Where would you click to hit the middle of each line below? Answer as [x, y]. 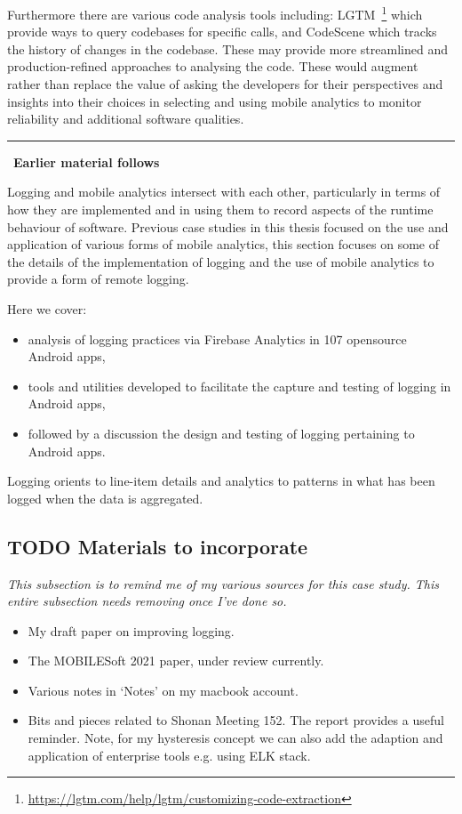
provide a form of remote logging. [98, 279]
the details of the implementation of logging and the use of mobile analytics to [221, 261]
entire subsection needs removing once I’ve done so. [147, 601]
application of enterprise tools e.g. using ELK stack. [169, 755]
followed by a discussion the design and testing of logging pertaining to [221, 433]
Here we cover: [47, 308]
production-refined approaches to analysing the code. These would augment [213, 66]
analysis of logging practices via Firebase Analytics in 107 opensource [217, 338]
